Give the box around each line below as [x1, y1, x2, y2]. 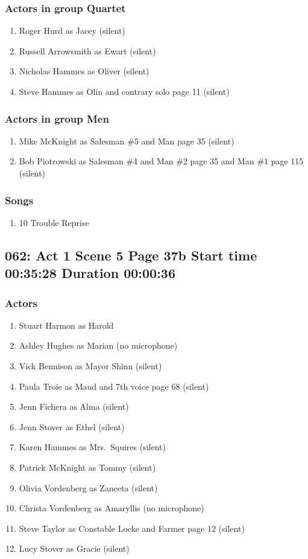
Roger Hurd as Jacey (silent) [19, 24, 125, 37]
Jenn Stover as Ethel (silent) [19, 420, 125, 433]
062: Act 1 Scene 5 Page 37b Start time [5, 245, 257, 264]
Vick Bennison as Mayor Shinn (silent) [19, 359, 162, 372]
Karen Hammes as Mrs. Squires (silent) [19, 441, 166, 453]
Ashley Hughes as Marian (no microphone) [19, 339, 178, 352]
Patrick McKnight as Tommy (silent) [19, 460, 156, 473]
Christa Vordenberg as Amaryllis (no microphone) [19, 502, 204, 514]
